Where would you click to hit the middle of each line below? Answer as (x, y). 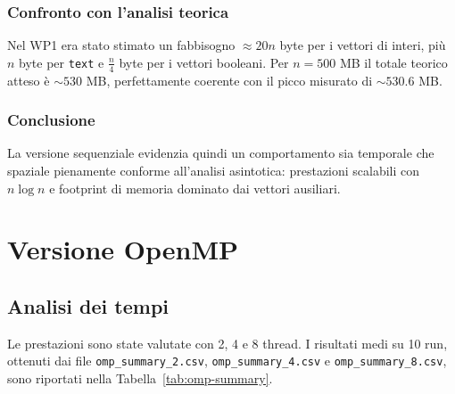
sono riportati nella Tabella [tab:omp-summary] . (140, 378)
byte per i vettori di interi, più (363, 45)
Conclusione (51, 120)
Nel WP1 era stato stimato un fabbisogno (121, 45)
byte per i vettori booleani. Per (204, 62)
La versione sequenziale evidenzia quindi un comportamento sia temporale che (221, 153)
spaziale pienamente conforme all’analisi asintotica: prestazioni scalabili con (214, 171)
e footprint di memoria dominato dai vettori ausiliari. (195, 188)
